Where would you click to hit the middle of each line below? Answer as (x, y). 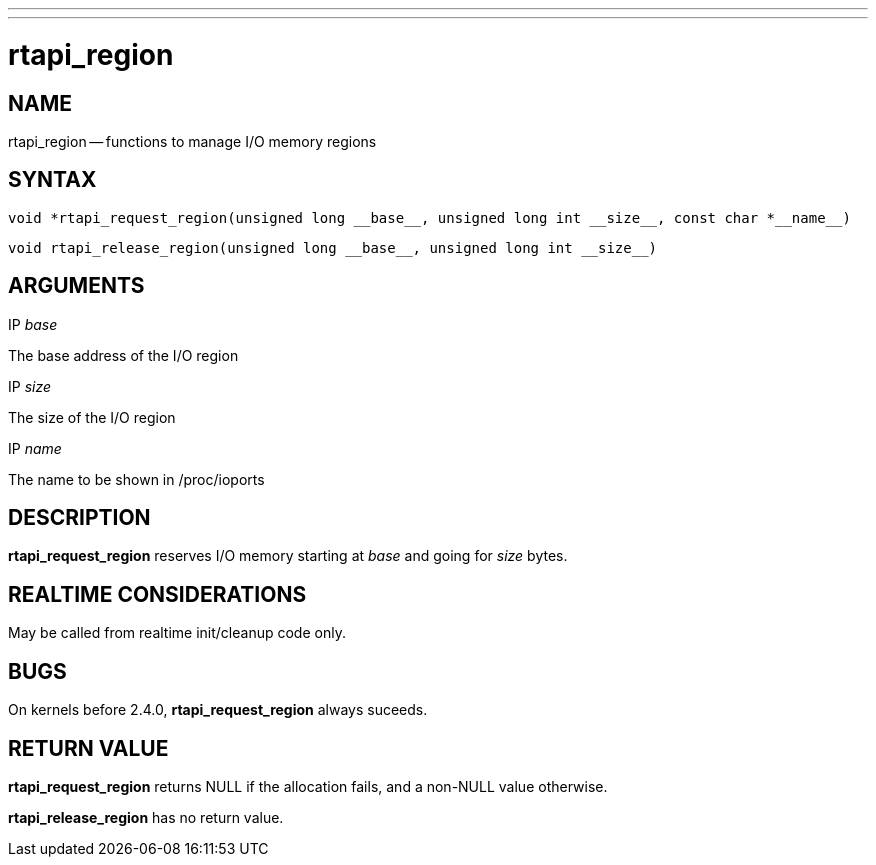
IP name (35, 448)
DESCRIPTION (79, 518)
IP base (33, 324)
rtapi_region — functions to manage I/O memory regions (192, 141)
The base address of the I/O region (123, 355)
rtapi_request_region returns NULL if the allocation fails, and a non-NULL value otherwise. (308, 786)
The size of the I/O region (92, 417)
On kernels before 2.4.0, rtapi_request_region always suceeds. (218, 710)
